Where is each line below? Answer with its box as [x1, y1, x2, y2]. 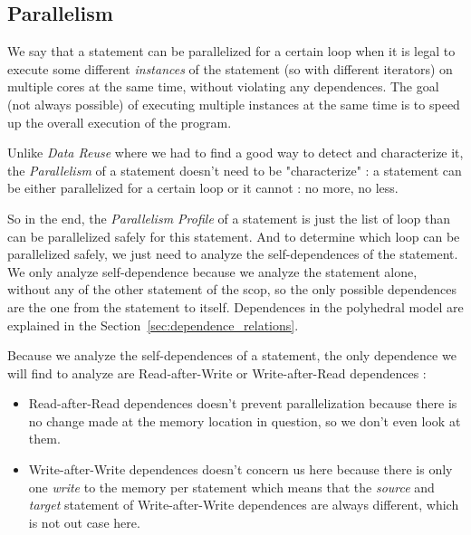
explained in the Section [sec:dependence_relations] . [7, 315, 299, 334]
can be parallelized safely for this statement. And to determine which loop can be [7, 226, 460, 245]
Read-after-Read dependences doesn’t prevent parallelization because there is [28, 394, 457, 413]
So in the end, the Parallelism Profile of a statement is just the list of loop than [7, 208, 451, 227]
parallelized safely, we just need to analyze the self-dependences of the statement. [7, 244, 458, 263]
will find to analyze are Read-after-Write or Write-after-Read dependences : [7, 363, 427, 382]
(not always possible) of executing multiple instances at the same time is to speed [7, 94, 460, 113]
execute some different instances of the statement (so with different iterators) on [7, 59, 453, 78]
